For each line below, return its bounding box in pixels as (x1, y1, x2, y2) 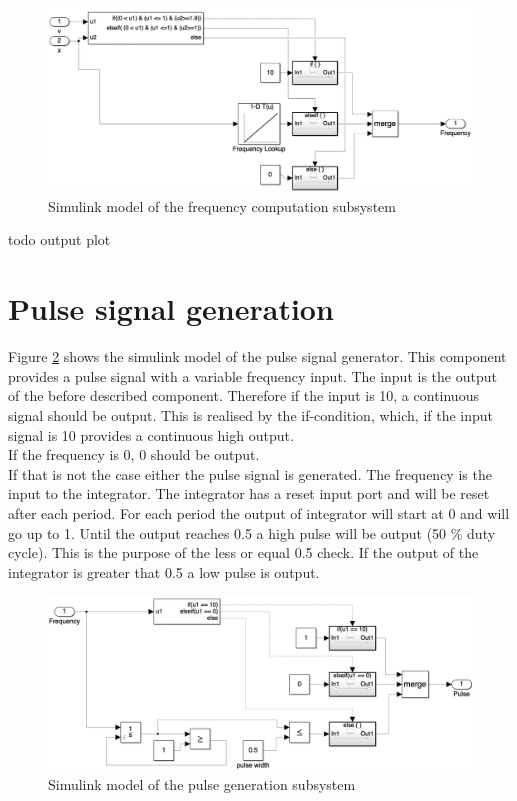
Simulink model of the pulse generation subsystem (48, 773, 356, 794)
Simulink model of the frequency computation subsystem (48, 195, 396, 216)
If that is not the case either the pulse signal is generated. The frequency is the (8, 463, 492, 484)
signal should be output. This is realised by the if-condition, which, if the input (8, 404, 494, 425)
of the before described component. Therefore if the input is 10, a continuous (8, 385, 479, 406)
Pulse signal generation (8, 288, 334, 329)
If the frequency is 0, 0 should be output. (8, 444, 260, 465)
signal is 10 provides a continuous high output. (8, 424, 294, 445)
